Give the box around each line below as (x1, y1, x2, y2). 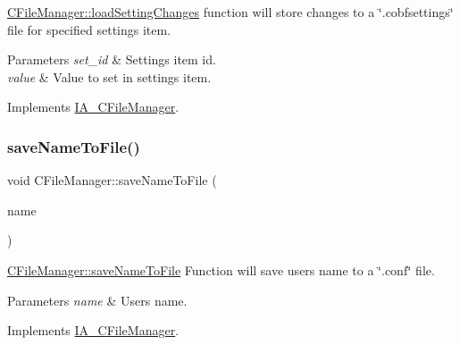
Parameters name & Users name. (7, 290, 188, 309)
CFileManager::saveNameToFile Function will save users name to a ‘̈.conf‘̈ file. (7, 260, 435, 279)
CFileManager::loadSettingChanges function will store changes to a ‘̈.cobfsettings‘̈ (7, 3, 454, 21)
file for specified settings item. (7, 20, 171, 38)
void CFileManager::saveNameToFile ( (7, 171, 217, 189)
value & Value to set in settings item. (7, 67, 212, 86)
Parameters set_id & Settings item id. (7, 50, 216, 69)
